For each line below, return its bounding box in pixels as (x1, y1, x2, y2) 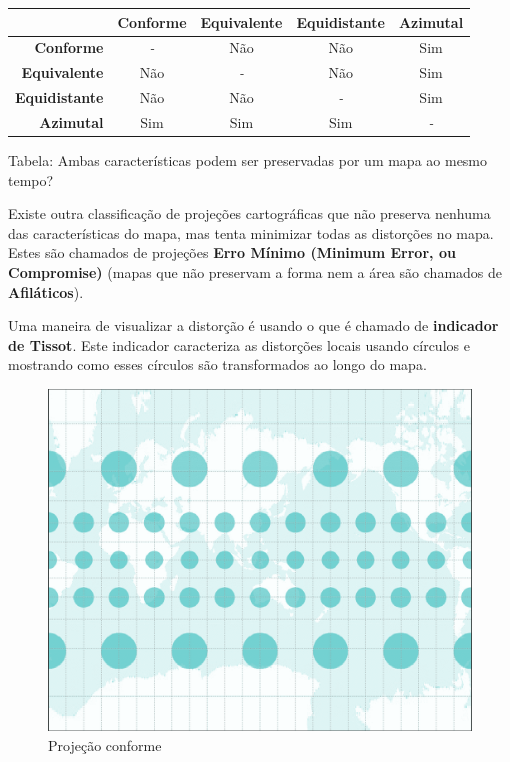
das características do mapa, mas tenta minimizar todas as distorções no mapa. (8, 222, 494, 243)
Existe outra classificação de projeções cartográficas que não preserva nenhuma (8, 203, 491, 224)
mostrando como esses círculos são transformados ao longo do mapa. (8, 354, 427, 375)
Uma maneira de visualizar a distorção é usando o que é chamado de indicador (8, 315, 499, 336)
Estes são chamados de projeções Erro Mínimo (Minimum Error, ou (8, 242, 456, 263)
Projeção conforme (48, 734, 162, 755)
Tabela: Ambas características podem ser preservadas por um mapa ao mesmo (8, 149, 488, 170)
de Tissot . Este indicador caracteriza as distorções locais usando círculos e (8, 334, 470, 355)
